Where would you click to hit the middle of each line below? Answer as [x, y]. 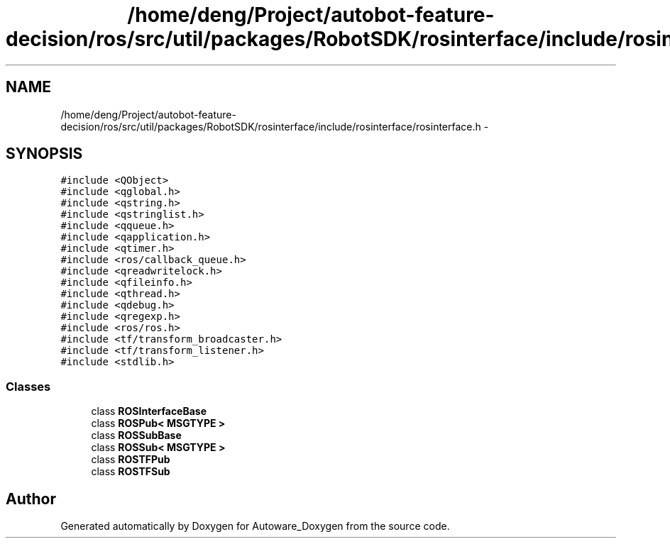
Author [31, 499]
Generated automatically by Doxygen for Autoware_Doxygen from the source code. [255, 526]
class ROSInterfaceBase [149, 411]
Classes [28, 386]
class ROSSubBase [136, 435]
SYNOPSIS [44, 154]
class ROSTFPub [131, 460]
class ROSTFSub [131, 472]
